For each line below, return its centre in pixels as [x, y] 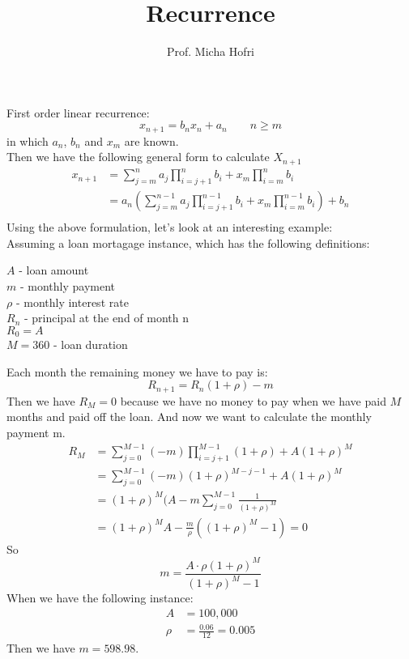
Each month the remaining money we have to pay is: [137, 371]
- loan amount [54, 270]
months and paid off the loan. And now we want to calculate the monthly [189, 417]
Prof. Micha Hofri [211, 51]
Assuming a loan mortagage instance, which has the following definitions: [188, 242]
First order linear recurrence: [78, 112]
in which [28, 140]
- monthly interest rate [72, 302]
